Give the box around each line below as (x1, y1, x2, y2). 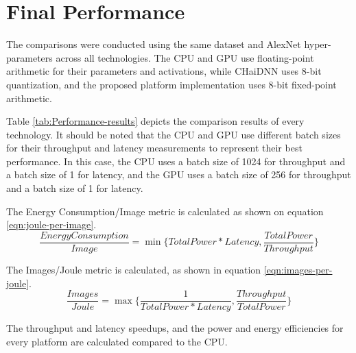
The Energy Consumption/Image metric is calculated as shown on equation (6, 204, 324, 218)
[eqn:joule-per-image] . (6, 217, 97, 232)
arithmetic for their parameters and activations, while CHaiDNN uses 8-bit (6, 64, 322, 78)
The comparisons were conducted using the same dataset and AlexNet (6, 37, 301, 51)
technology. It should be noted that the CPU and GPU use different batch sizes (6, 127, 341, 141)
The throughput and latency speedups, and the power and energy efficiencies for (6, 321, 344, 335)
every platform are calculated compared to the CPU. (6, 334, 228, 348)
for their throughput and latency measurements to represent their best (6, 141, 302, 155)
